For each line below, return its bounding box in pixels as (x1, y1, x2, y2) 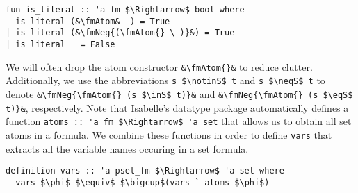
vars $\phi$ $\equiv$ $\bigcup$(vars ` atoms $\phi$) (15, 177, 270, 187)
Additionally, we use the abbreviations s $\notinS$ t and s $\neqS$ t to (6, 73, 325, 87)
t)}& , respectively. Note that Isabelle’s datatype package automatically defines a (6, 100, 349, 115)
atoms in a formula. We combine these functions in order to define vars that (6, 127, 332, 142)
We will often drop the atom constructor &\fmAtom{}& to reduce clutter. (6, 59, 313, 74)
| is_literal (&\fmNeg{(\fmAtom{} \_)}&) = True (6, 28, 235, 38)
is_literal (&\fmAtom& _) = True (15, 16, 170, 26)
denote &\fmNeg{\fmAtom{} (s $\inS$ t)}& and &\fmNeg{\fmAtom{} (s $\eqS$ (6, 86, 353, 101)
